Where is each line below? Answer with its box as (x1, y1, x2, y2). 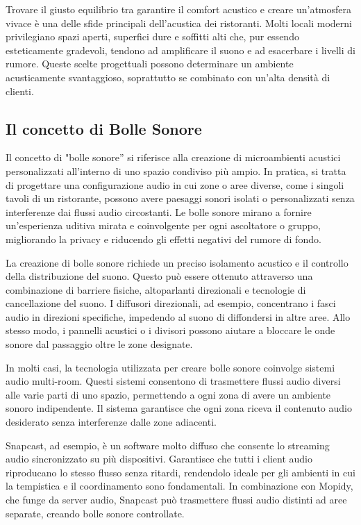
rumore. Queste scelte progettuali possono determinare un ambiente (6, 56, 294, 71)
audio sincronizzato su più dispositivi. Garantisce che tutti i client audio (6, 451, 312, 466)
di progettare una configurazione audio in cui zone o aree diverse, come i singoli (6, 177, 344, 192)
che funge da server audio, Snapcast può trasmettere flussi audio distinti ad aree (6, 492, 347, 507)
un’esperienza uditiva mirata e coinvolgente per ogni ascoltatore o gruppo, (6, 218, 321, 233)
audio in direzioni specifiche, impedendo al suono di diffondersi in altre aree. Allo (6, 309, 351, 324)
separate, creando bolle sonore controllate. (6, 506, 185, 520)
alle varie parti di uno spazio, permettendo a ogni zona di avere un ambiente (6, 387, 331, 401)
